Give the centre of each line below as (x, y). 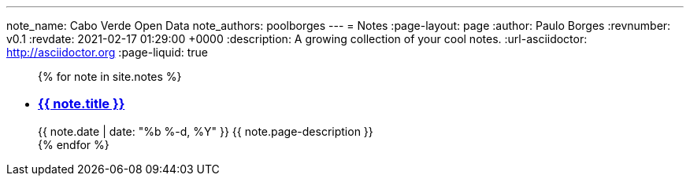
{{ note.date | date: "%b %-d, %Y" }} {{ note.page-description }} (206, 131)
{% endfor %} (74, 144)
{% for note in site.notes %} (110, 76)
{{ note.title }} (82, 104)
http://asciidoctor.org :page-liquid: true (108, 52)
